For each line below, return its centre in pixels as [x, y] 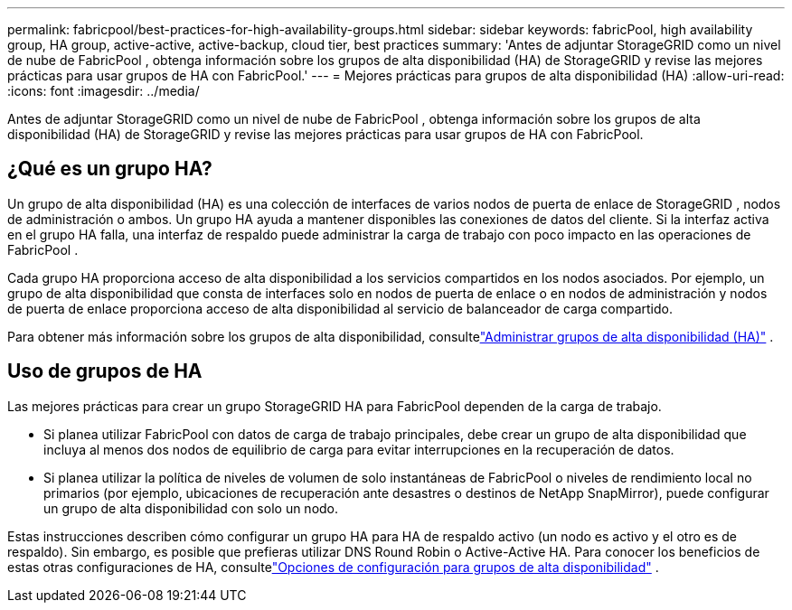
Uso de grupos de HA [105, 371]
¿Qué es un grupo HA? [110, 169]
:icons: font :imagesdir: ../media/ [104, 91]
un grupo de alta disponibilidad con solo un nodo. [191, 508]
